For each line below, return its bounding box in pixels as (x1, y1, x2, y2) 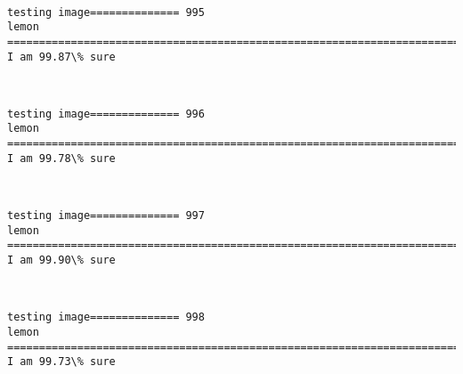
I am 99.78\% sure (7, 151, 116, 165)
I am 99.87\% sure (7, 50, 116, 63)
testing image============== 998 (7, 311, 205, 324)
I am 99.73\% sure (7, 355, 116, 369)
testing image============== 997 (7, 209, 205, 223)
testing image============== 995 (7, 5, 205, 19)
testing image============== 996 (7, 107, 205, 120)
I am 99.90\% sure (7, 254, 116, 266)
